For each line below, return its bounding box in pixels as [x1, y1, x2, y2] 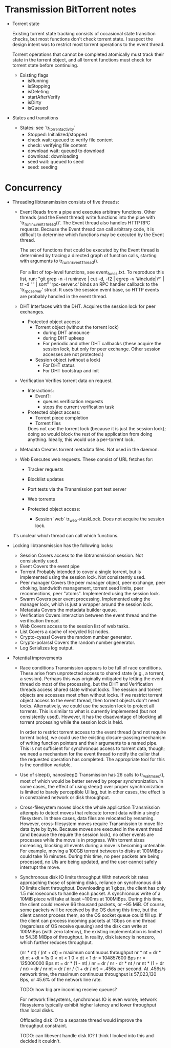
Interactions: [27, 387, 54, 393]
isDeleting [27, 88, 49, 94]
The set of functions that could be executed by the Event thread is [19, 247, 160, 253]
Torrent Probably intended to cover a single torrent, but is [19, 569, 141, 575]
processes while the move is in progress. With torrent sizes [19, 837, 145, 843]
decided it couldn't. [19, 1038, 61, 1044]
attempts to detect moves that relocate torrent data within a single [19, 810, 159, 816]
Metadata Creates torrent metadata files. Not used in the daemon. [19, 446, 159, 452]
